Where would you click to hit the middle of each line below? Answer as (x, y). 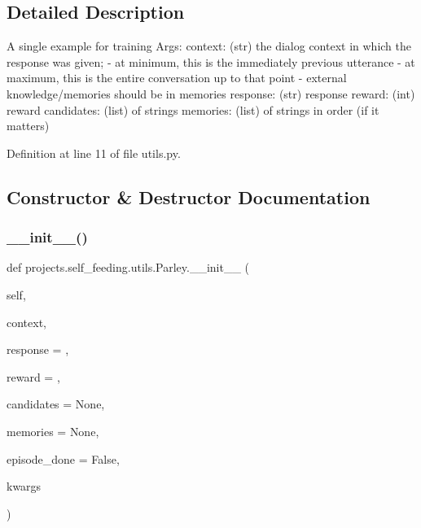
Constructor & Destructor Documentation (189, 196)
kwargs (24, 486)
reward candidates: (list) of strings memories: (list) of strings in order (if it (193, 109)
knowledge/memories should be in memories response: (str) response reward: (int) (211, 93)
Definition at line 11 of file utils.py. (94, 153)
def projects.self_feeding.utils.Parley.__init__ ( (128, 267)
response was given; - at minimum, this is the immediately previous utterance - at (211, 61)
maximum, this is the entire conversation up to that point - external (177, 78)
